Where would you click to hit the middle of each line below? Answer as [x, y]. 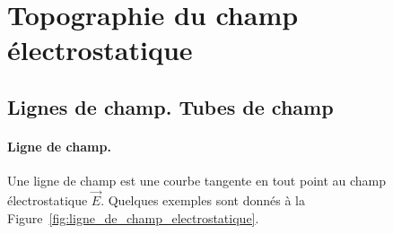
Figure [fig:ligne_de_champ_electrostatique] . [133, 217]
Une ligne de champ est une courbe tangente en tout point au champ [197, 181]
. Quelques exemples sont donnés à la [203, 199]
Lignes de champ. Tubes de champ [170, 106]
